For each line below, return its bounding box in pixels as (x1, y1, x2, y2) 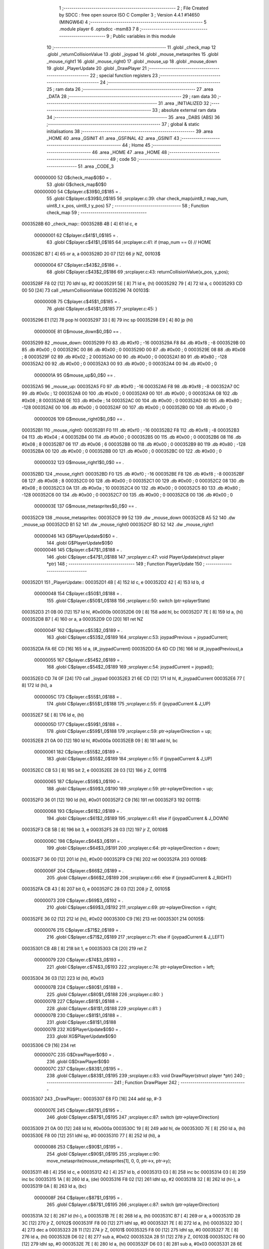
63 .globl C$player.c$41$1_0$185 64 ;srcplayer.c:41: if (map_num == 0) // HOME (46, 239, 211, 245)
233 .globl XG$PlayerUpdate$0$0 (46, 1033, 117, 1039)
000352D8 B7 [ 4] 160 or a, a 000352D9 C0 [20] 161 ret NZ (21, 616, 143, 622)
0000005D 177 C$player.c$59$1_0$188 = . (34, 721, 122, 727)
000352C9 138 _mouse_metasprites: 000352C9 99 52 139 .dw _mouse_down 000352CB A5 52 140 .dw (21, 515, 236, 521)
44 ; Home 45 (122, 142, 150, 148)
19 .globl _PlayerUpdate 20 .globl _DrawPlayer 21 (46, 65, 147, 71)
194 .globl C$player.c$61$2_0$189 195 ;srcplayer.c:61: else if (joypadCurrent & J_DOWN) (46, 815, 229, 821)
